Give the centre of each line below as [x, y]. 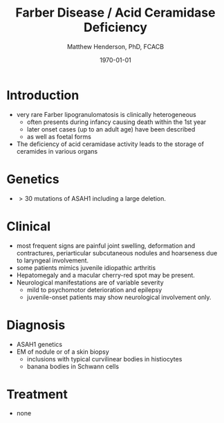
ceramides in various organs [57, 151]
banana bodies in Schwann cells [73, 366]
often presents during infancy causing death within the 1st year [116, 122]
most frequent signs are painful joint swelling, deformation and [106, 245]
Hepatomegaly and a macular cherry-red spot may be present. [105, 275]
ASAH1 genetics [39, 344]
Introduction [43, 95]
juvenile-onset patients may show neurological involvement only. [119, 297]
